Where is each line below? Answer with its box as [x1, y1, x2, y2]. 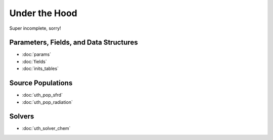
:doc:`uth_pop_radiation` [22, 99, 73, 105]
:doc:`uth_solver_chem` [22, 125, 71, 131]
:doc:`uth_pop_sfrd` [22, 92, 63, 98]
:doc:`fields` [22, 58, 48, 64]
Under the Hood [9, 8, 78, 19]
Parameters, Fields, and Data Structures [9, 38, 139, 47]
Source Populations [9, 79, 73, 88]
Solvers [9, 112, 34, 121]
